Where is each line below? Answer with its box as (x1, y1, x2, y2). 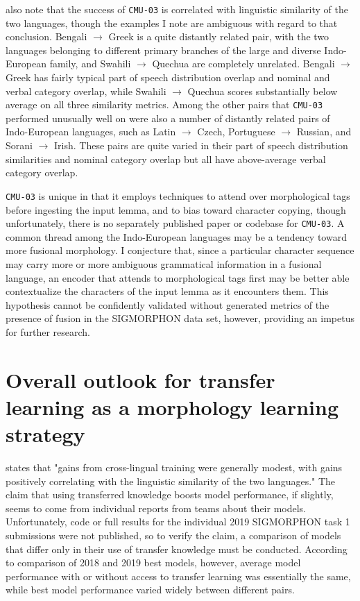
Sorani (6, 138, 33, 153)
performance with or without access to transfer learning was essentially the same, (6, 568, 351, 583)
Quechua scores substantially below (187, 83, 338, 98)
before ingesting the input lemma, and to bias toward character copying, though (6, 202, 346, 217)
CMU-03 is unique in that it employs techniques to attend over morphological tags (6, 188, 350, 203)
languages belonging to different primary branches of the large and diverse (6, 42, 321, 57)
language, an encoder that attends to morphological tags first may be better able (6, 270, 350, 285)
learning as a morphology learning (6, 392, 338, 421)
